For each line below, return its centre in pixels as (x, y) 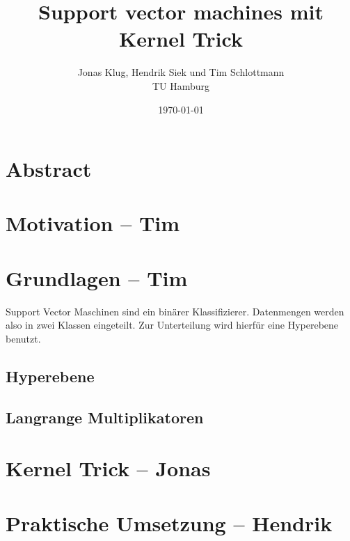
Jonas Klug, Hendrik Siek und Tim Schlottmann (181, 72)
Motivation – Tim (93, 223)
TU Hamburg (181, 85)
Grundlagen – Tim (97, 277)
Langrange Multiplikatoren (105, 417)
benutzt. (23, 338)
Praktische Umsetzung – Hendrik (169, 523)
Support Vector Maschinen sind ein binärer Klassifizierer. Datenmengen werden (175, 311)
